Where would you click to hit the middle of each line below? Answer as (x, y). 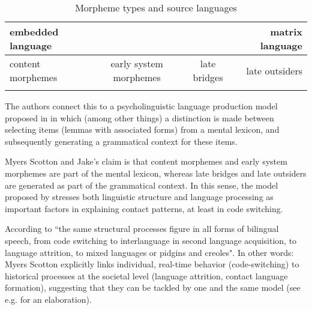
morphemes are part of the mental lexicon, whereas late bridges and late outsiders (156, 173)
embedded (34, 32)
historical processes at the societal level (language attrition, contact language (146, 275)
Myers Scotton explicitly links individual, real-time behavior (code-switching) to (152, 264)
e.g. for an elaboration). (48, 299)
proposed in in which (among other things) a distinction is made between (139, 117)
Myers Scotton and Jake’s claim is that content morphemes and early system (146, 161)
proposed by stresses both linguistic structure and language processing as (139, 197)
